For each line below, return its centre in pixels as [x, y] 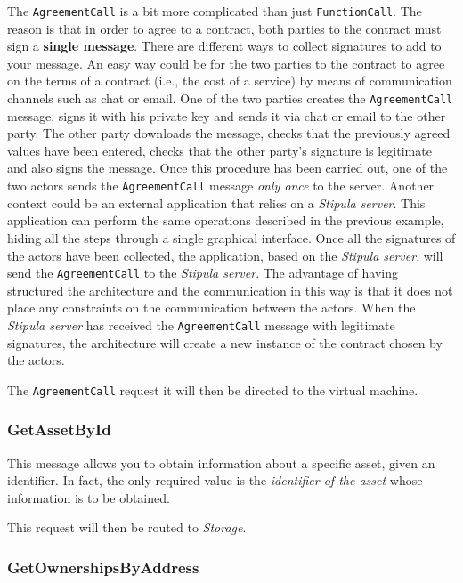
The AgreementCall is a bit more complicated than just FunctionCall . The [215, 11]
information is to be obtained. [89, 497]
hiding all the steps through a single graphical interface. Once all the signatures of [231, 237]
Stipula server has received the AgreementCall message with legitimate [201, 324]
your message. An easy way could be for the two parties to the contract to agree [226, 63]
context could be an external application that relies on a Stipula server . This [216, 202]
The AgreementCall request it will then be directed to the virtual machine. [213, 389]
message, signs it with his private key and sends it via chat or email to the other [227, 115]
